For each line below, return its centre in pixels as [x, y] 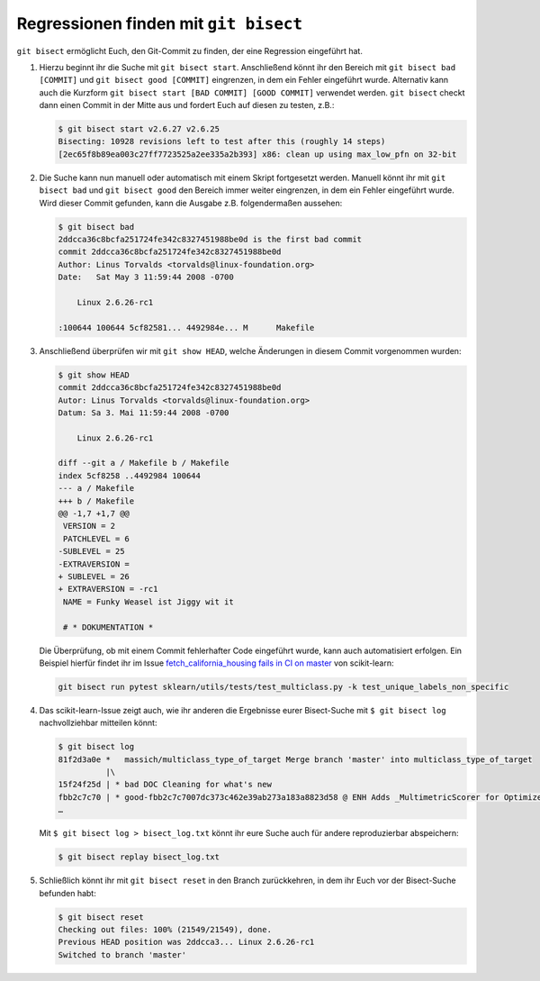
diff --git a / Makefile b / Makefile [144, 463]
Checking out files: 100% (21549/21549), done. [165, 929]
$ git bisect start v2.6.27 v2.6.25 [139, 129]
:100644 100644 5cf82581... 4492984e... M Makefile [186, 327]
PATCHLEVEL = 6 [97, 539]
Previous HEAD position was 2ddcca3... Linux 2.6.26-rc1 [186, 942]
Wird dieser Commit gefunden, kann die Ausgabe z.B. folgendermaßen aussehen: [191, 203]
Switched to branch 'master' [122, 954]
